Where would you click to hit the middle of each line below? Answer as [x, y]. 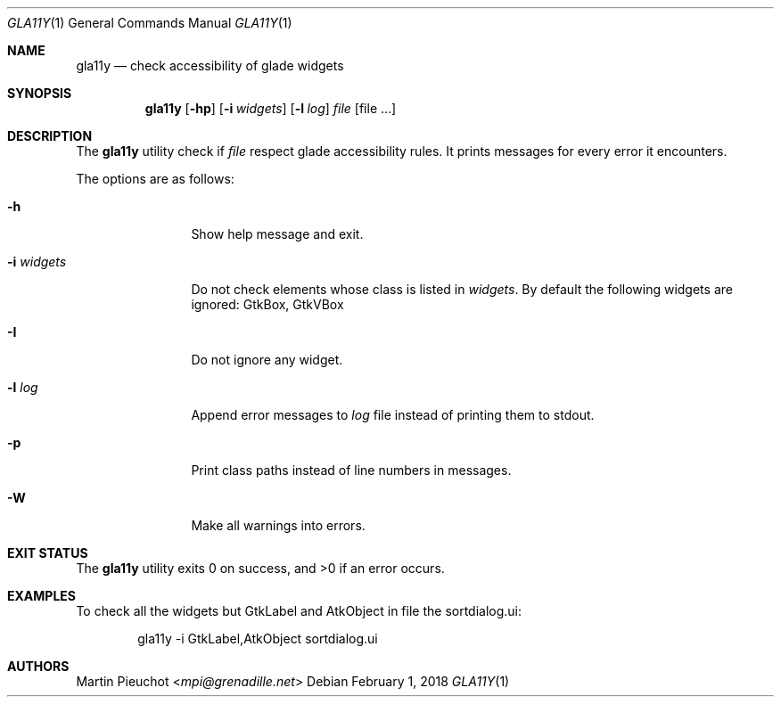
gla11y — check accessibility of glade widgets [210, 65]
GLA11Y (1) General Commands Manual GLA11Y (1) [150, 23]
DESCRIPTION [50, 136]
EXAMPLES [41, 596]
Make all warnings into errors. [278, 525]
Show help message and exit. [277, 234]
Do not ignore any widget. [267, 360]
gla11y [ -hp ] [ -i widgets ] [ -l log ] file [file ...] [271, 108]
